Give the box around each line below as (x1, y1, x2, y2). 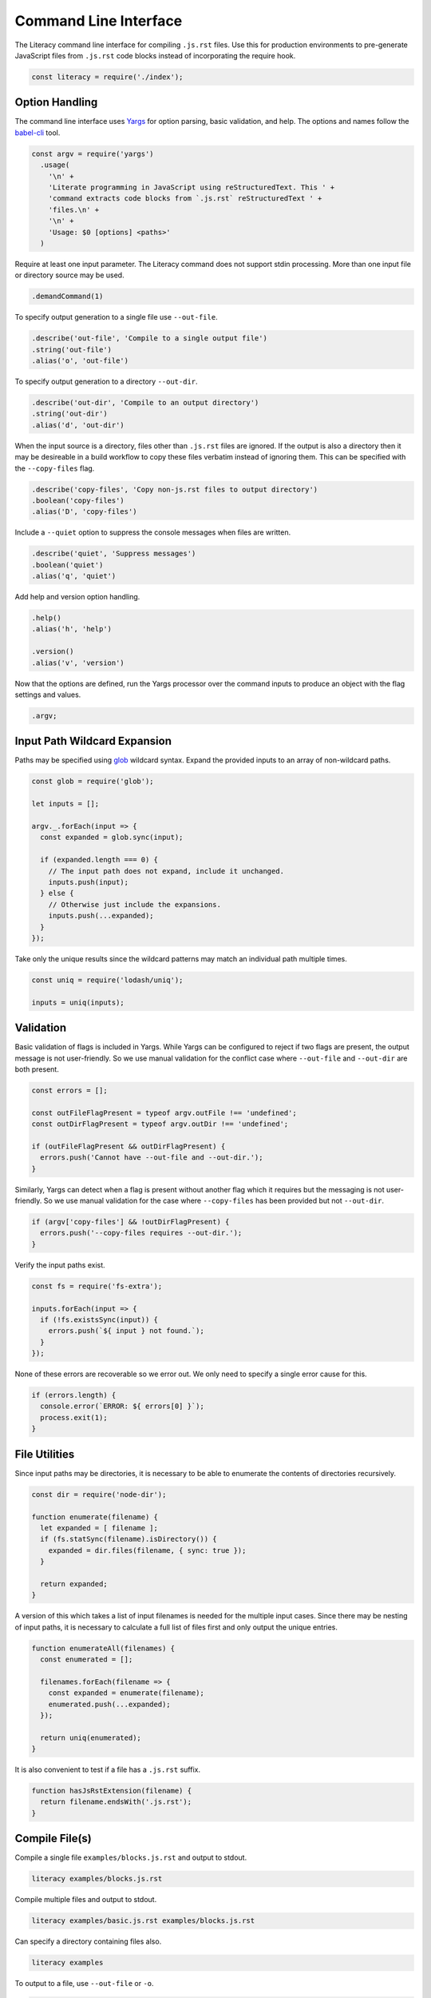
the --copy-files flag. (14, 464, 95, 473)
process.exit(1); (40, 1413, 108, 1422)
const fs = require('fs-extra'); (31, 1281, 163, 1291)
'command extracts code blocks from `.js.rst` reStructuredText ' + (48, 194, 322, 203)
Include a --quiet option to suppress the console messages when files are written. (14, 527, 291, 537)
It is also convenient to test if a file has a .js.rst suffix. (14, 1765, 201, 1774)
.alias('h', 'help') (31, 624, 112, 634)
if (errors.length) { (31, 1391, 117, 1400)
